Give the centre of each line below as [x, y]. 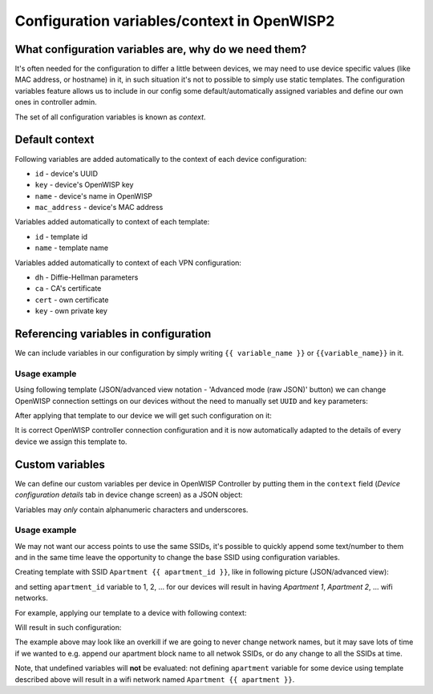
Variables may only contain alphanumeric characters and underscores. [132, 510]
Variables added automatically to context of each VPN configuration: [128, 262]
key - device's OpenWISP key [84, 185]
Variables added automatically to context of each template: [112, 222]
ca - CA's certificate [68, 288]
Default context [55, 140]
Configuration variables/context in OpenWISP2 [175, 21]
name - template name [71, 248]
